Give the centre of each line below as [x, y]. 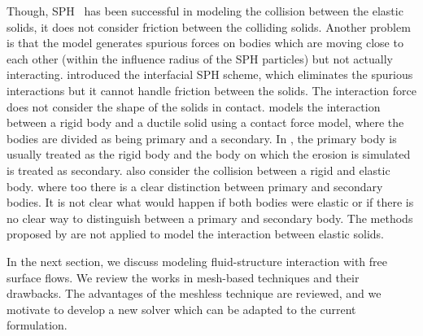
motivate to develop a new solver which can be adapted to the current [181, 309]
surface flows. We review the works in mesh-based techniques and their [183, 277]
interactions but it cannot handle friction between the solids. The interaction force [212, 90]
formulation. [37, 325]
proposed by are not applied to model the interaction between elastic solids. [195, 234]
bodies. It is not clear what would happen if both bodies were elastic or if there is [210, 202]
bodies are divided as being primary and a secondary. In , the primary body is [202, 138]
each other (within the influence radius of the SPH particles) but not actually [200, 58]
